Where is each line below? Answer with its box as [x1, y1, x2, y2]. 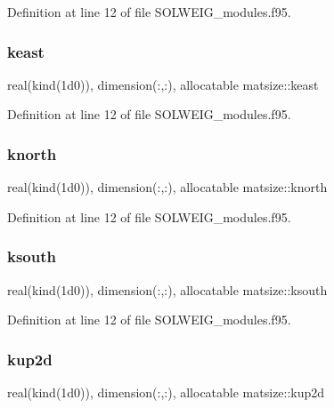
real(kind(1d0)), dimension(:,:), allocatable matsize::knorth [7, 178, 328, 196]
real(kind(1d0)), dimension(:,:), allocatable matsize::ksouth [7, 280, 328, 299]
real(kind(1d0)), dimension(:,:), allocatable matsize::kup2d [7, 383, 325, 402]
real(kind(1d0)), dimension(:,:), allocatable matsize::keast [7, 75, 319, 93]
